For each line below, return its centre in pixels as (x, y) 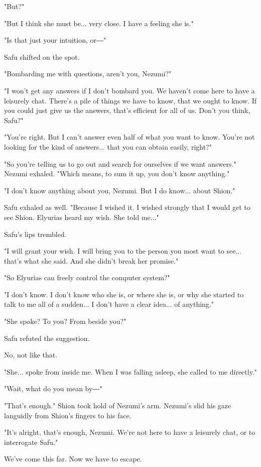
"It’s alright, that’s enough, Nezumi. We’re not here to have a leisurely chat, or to (130, 432)
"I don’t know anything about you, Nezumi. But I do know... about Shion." (120, 190)
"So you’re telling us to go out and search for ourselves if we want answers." (120, 163)
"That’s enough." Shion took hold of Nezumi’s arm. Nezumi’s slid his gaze (118, 405)
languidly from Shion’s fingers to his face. (68, 415)
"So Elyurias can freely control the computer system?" (87, 277)
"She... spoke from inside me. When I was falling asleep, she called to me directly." (131, 371)
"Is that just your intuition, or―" (55, 40)
